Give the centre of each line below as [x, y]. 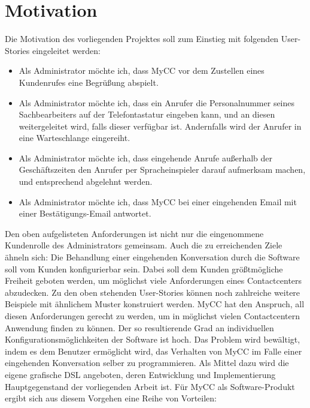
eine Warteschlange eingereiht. [75, 138]
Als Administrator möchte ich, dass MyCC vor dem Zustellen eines [142, 70]
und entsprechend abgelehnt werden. [86, 181]
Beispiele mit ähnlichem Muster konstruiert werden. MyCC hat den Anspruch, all [155, 304]
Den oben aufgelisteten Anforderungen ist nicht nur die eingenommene [134, 233]
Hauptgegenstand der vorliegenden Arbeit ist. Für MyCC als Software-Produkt [150, 386]
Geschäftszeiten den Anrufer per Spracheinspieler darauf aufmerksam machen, [162, 169]
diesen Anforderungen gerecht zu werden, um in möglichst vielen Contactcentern [153, 316]
